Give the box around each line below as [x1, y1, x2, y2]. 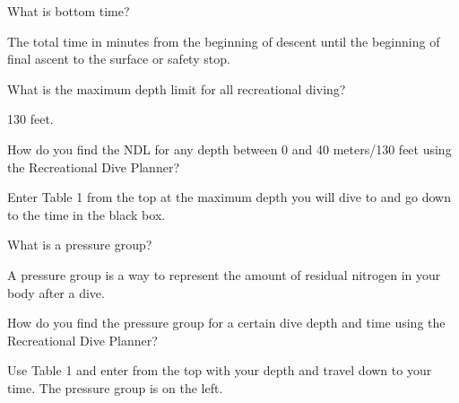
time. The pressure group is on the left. [7, 378, 223, 397]
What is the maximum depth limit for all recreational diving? [7, 79, 346, 98]
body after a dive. [7, 283, 105, 302]
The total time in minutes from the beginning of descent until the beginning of [7, 31, 440, 50]
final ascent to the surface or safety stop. [7, 49, 230, 68]
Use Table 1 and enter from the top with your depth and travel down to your [7, 361, 432, 380]
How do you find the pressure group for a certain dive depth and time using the [7, 313, 446, 332]
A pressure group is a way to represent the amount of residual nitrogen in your [7, 265, 441, 284]
